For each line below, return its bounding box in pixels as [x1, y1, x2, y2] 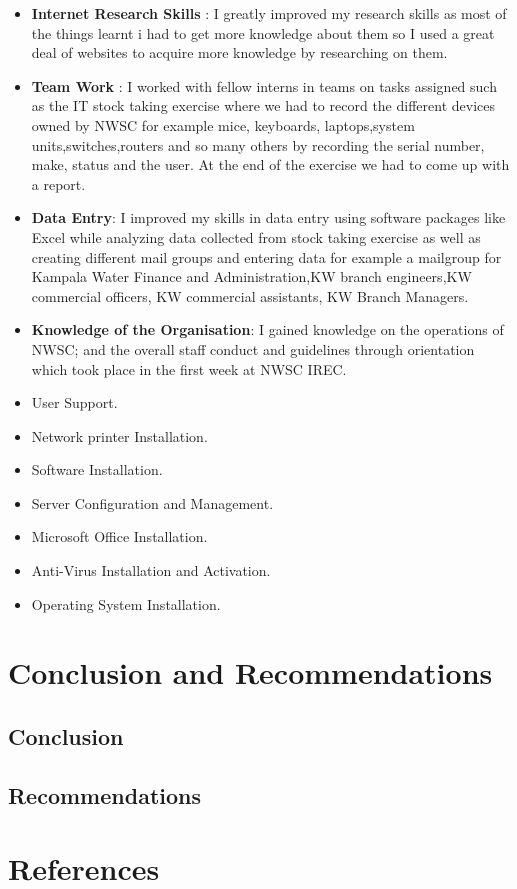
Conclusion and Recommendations [8, 652, 493, 693]
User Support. [31, 392, 118, 413]
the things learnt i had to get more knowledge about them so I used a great [31, 22, 495, 43]
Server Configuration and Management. [31, 492, 274, 513]
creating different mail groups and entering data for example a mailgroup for [31, 246, 502, 267]
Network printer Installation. [31, 425, 208, 446]
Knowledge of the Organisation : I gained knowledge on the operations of [31, 319, 504, 340]
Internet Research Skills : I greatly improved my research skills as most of [31, 3, 507, 23]
